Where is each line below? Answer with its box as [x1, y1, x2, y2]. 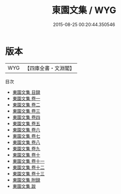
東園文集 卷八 [12, 139, 40, 145]
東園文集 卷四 [12, 114, 40, 120]
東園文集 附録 [12, 176, 40, 183]
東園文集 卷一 [12, 95, 40, 101]
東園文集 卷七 [12, 133, 40, 139]
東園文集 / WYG [51, 5, 116, 16]
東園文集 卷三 [12, 108, 40, 114]
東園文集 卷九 [12, 145, 40, 151]
